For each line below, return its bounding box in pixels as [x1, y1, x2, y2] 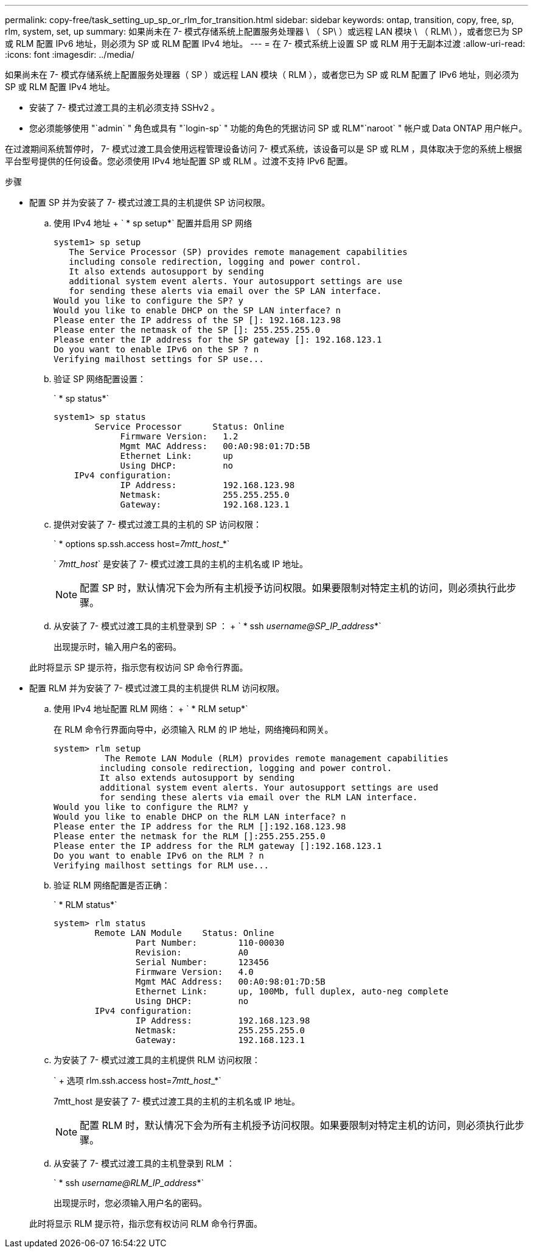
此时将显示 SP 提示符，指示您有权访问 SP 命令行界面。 [29, 662, 248, 672]
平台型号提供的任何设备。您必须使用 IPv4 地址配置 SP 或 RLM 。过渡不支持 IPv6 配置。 [5, 156, 353, 166]
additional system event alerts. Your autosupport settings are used [99, 783, 439, 792]
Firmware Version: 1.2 [120, 431, 239, 441]
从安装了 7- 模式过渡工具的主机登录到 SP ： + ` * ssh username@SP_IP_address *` [54, 621, 381, 631]
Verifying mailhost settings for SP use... [54, 354, 264, 364]
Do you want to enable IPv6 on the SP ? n [54, 344, 259, 354]
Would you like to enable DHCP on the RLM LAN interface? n [54, 812, 346, 822]
